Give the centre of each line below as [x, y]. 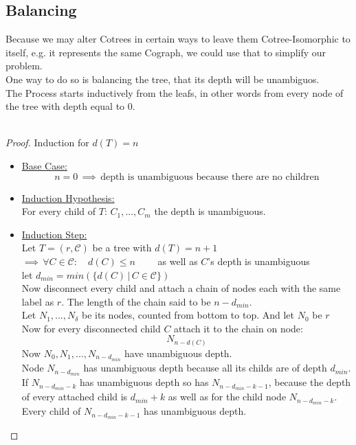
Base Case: [44, 165]
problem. [24, 66]
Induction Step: [54, 234]
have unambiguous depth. [178, 353]
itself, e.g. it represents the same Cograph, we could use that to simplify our [166, 52]
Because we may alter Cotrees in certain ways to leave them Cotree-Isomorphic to [178, 39]
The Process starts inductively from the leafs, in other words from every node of [175, 92]
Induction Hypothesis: [68, 197]
